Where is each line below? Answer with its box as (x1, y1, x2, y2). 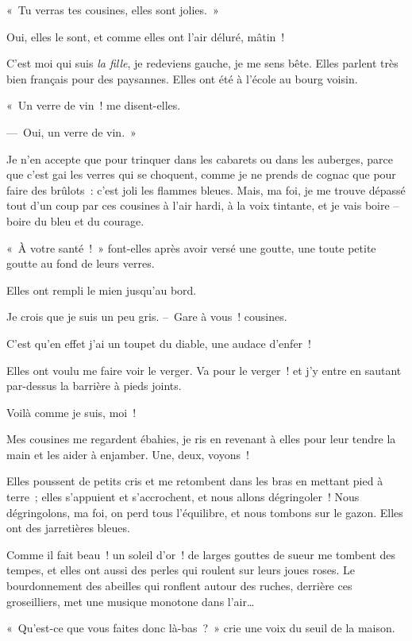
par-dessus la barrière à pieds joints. (6, 377, 182, 394)
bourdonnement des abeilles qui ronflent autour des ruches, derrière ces (6, 577, 352, 594)
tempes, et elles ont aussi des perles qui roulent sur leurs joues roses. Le (6, 562, 356, 578)
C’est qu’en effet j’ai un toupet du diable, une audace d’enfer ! (6, 334, 311, 351)
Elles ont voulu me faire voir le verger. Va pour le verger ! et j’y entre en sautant (6, 361, 402, 378)
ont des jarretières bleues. (6, 519, 130, 536)
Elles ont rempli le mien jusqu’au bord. (6, 281, 197, 298)
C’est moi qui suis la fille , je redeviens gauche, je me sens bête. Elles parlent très (6, 55, 399, 71)
